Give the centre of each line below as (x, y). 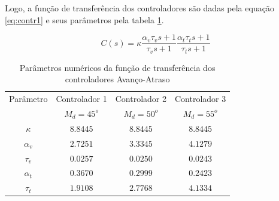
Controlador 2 (141, 99)
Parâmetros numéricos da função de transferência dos (117, 67)
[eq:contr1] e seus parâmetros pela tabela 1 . (84, 19)
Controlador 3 (200, 99)
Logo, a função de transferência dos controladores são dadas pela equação (139, 8)
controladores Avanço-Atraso (117, 79)
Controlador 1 (81, 99)
